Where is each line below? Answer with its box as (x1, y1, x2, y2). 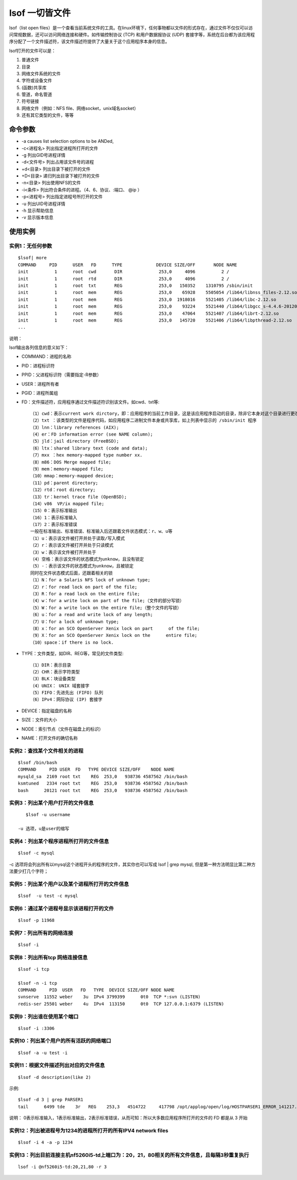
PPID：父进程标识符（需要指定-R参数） (21, 372, 101, 378)
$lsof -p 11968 (18, 917, 55, 923)
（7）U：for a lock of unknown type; (30, 618, 119, 624)
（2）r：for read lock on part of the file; (30, 584, 138, 590)
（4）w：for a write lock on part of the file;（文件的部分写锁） (30, 598, 184, 604)
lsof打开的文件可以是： (9, 48, 56, 54)
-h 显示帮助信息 (21, 208, 54, 214)
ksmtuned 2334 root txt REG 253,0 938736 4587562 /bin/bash (18, 781, 188, 787)
